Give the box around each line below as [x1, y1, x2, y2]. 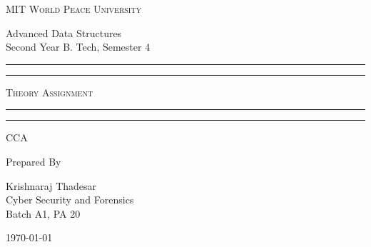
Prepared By [6, 153, 61, 168]
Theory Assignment [6, 84, 93, 99]
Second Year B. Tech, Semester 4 [6, 39, 151, 54]
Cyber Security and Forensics [6, 192, 134, 207]
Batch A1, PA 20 [6, 206, 81, 221]
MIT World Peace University [6, 1, 142, 16]
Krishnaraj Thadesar [6, 178, 97, 193]
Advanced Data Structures [6, 25, 122, 40]
